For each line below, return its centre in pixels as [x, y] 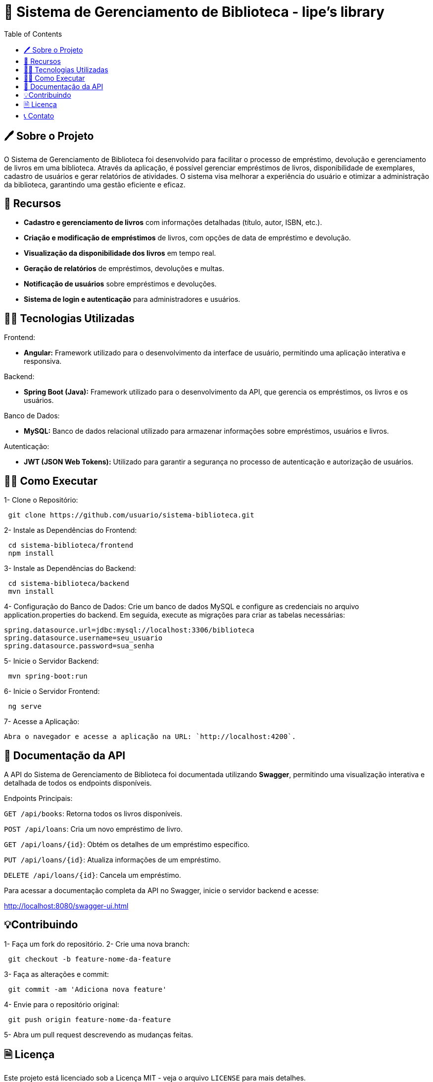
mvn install [31, 592]
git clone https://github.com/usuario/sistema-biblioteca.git [131, 515]
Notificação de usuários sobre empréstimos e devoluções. [120, 284]
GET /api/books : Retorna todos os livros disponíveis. [93, 813]
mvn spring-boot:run [48, 676]
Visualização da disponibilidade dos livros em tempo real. [120, 253]
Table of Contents [33, 34]
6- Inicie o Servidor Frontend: [52, 691]
